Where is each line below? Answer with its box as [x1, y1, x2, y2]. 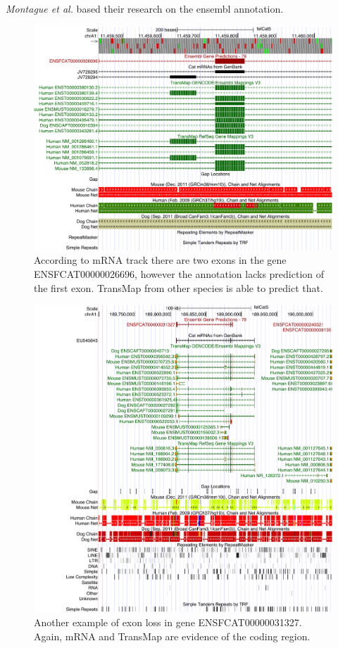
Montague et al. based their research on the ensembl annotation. [6, 1, 284, 15]
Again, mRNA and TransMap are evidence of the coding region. [34, 628, 311, 643]
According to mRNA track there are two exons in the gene [34, 253, 287, 267]
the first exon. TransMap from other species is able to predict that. [34, 280, 323, 295]
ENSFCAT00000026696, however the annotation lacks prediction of [34, 267, 325, 281]
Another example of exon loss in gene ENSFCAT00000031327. [34, 615, 302, 630]
